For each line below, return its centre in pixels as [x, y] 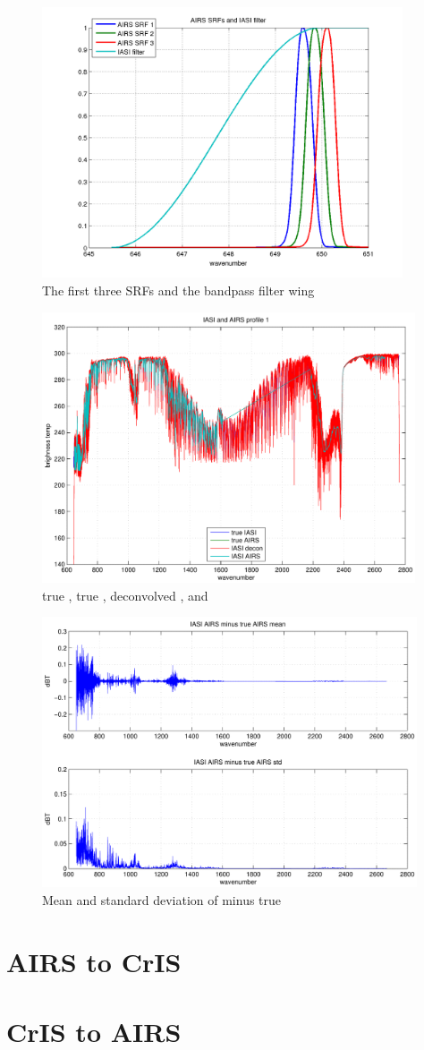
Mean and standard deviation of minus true [162, 900]
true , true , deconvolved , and [125, 595]
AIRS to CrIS [94, 961]
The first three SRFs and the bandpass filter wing [178, 290]
